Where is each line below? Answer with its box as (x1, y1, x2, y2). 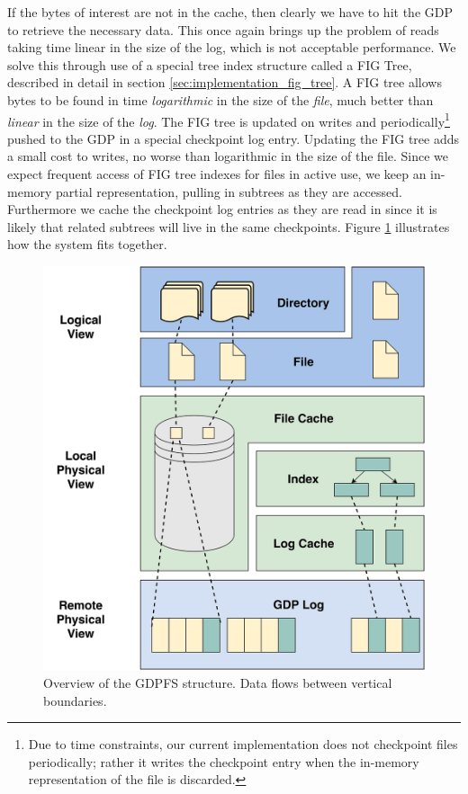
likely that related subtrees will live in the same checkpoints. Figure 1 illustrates (7, 217, 450, 236)
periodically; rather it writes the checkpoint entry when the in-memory (28, 752, 419, 771)
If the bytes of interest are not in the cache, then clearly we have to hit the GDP (7, 3, 453, 21)
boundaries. (43, 691, 107, 709)
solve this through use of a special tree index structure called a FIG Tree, (7, 55, 412, 74)
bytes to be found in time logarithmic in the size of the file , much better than (7, 90, 434, 109)
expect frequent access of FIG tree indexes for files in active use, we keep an (7, 165, 427, 183)
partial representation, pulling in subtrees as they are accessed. (56, 182, 402, 201)
